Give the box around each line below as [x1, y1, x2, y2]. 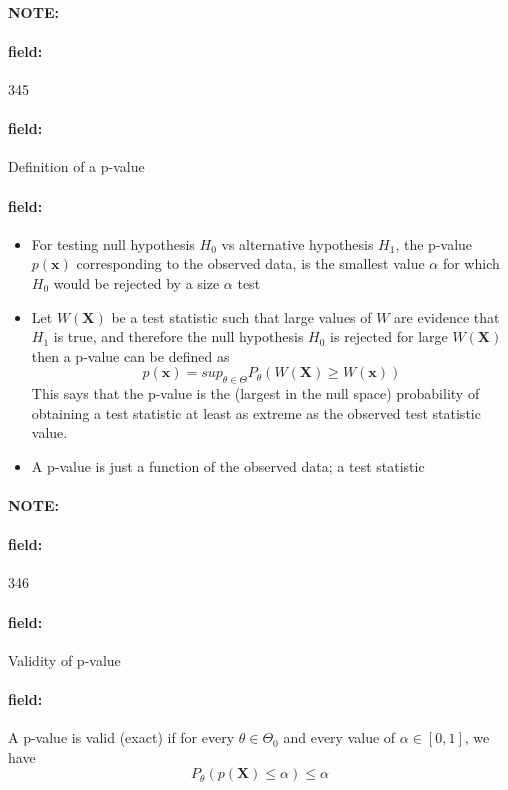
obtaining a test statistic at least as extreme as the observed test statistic [31, 402, 481, 423]
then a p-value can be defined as [31, 345, 230, 366]
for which [442, 253, 500, 274]
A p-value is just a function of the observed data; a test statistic [31, 455, 425, 476]
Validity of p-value [8, 649, 121, 670]
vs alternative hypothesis [221, 233, 374, 254]
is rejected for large [330, 326, 448, 347]
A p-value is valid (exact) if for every [8, 727, 235, 748]
